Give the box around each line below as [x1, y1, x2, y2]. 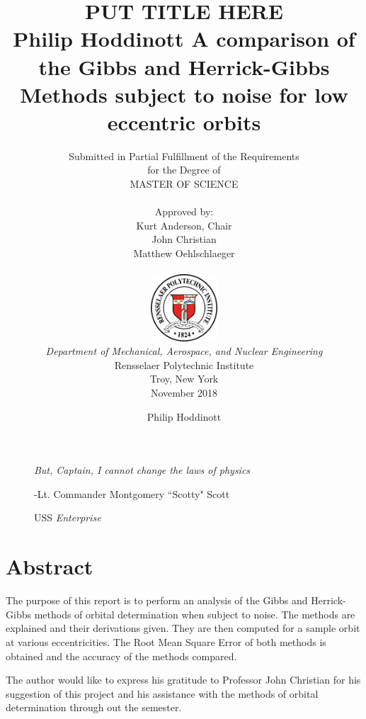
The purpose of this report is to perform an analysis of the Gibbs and [6, 593, 308, 608]
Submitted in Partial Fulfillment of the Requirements [69, 148, 299, 163]
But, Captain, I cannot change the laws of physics [34, 463, 251, 477]
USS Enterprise [34, 510, 101, 525]
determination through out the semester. [6, 700, 182, 715]
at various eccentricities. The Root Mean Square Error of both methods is [6, 634, 326, 649]
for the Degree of [147, 162, 221, 177]
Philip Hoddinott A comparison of [13, 24, 355, 53]
